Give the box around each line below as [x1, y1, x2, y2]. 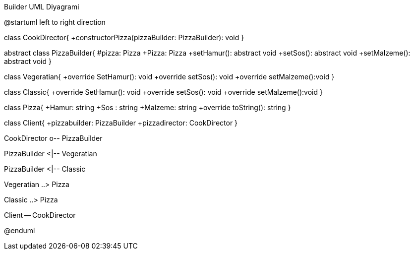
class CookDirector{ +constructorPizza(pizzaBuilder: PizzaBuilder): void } [4, 33, 244, 42]
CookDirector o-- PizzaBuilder [4, 134, 103, 142]
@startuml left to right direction [4, 18, 106, 26]
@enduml [4, 226, 35, 235]
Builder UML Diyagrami [4, 2, 79, 11]
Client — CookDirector [4, 211, 76, 219]
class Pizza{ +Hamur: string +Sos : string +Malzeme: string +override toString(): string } [4, 103, 291, 112]
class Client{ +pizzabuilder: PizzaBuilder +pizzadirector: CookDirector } [4, 119, 238, 127]
